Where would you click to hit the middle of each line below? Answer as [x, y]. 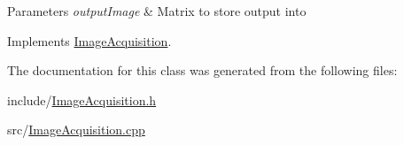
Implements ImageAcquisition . [89, 40]
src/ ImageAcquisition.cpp [76, 130]
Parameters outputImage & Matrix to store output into [157, 11]
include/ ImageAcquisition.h [82, 99]
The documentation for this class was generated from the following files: [202, 70]
